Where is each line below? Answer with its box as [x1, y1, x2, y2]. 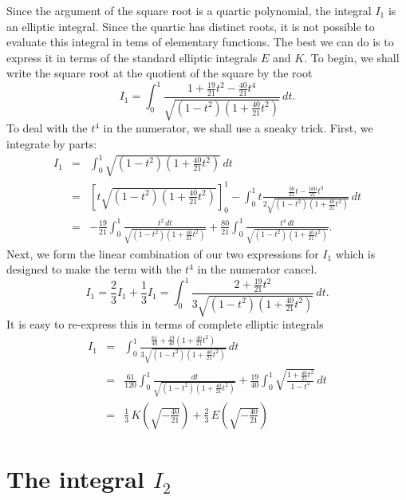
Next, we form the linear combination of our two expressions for [6, 245, 319, 262]
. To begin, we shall [304, 49, 400, 65]
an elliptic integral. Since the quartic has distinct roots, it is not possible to [6, 18, 375, 34]
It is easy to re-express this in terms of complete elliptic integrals [6, 316, 324, 333]
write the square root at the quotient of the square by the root [6, 65, 313, 81]
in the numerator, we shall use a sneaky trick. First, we [103, 120, 373, 136]
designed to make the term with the [6, 261, 182, 278]
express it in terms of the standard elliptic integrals [6, 49, 258, 65]
